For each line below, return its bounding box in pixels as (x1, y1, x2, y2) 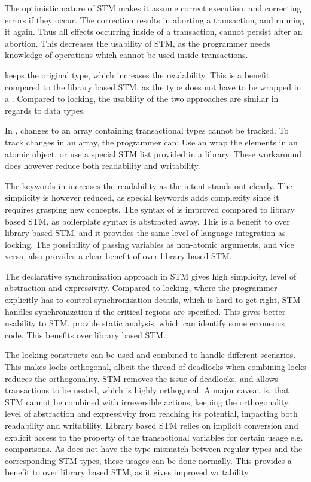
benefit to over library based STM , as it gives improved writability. (5, 466, 251, 478)
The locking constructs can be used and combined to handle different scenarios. (5, 348, 296, 361)
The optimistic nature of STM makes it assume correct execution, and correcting (5, 2, 301, 14)
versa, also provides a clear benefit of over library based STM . (5, 250, 232, 262)
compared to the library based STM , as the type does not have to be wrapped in (5, 80, 301, 93)
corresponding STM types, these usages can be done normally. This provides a (5, 454, 292, 466)
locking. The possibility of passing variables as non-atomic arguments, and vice (5, 238, 294, 250)
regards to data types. (5, 104, 86, 116)
